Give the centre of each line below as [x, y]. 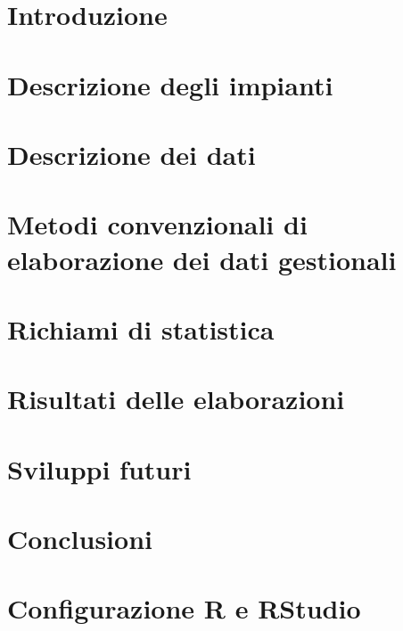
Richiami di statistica [141, 328]
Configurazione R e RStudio [184, 608]
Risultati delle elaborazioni [176, 399]
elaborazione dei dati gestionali [202, 259]
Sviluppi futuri [99, 468]
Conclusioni [80, 538]
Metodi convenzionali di [157, 224]
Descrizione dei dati [132, 154]
